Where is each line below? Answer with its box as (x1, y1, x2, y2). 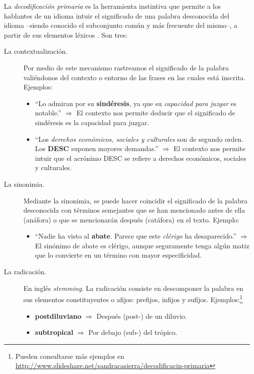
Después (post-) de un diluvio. (96, 310, 187, 321)
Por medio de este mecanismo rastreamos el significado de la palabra (23, 62, 229, 72)
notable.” (35, 108, 62, 118)
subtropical (35, 327, 73, 337)
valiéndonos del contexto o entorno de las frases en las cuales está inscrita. (23, 72, 246, 82)
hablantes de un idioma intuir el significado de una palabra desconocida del (4, 10, 230, 21)
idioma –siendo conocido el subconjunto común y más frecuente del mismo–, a (4, 20, 237, 30)
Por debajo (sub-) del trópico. (88, 327, 177, 337)
